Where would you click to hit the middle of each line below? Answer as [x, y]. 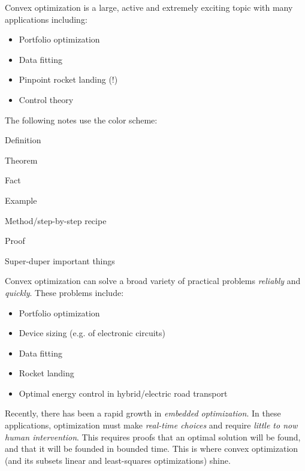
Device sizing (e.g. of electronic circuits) [92, 333]
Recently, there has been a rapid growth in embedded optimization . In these [143, 413]
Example [21, 200]
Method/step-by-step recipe [56, 220]
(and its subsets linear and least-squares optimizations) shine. [118, 460]
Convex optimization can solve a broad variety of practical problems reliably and [153, 281]
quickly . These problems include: [64, 292]
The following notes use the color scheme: [81, 120]
